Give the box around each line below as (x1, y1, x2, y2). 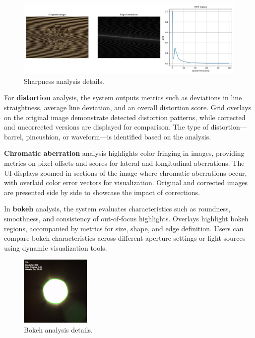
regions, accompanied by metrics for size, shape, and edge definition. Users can (4, 223, 244, 233)
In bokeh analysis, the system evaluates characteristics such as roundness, (4, 203, 231, 214)
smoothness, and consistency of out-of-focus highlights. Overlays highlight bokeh (4, 213, 249, 223)
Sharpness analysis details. (24, 75, 104, 86)
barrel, (4, 131, 24, 141)
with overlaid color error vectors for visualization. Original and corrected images (4, 177, 248, 188)
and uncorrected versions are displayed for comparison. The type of (4, 122, 208, 132)
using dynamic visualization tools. (4, 242, 107, 253)
